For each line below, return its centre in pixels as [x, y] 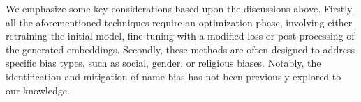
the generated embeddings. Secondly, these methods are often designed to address [180, 49]
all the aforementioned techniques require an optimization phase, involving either [179, 22]
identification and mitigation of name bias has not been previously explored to [174, 76]
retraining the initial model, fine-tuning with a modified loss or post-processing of [180, 36]
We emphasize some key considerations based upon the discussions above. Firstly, [180, 8]
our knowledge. [38, 90]
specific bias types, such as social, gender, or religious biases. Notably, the [163, 63]
